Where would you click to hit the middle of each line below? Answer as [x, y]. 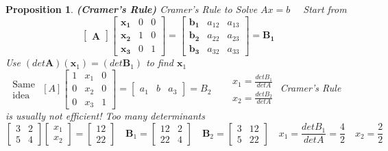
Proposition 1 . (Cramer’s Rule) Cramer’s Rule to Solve [132, 9]
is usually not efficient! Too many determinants [105, 116]
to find [160, 63]
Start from [325, 9]
